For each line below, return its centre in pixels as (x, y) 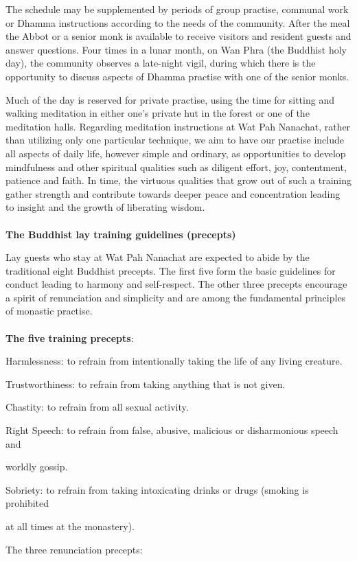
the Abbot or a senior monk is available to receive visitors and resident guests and (178, 36)
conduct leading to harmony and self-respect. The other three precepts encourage (176, 284)
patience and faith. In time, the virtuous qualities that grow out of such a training (178, 180)
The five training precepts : (70, 337)
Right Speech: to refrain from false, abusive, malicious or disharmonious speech (172, 430)
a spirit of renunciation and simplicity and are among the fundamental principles (176, 297)
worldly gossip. (37, 467)
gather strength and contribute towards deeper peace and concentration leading (173, 193)
